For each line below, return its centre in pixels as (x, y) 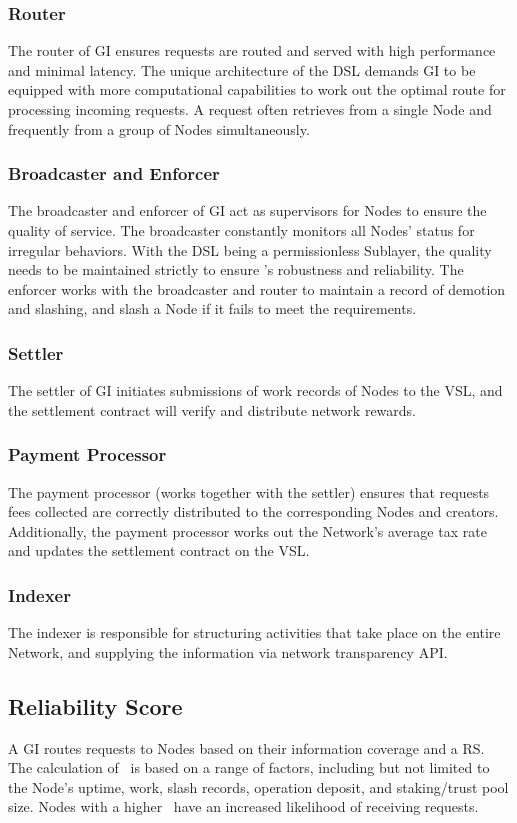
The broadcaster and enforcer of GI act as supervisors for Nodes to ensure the (247, 210)
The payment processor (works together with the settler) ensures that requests (249, 491)
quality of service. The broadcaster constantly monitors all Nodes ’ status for (241, 230)
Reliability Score (95, 705)
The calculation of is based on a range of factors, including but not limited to (249, 767)
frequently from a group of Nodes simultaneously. (159, 128)
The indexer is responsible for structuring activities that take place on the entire (254, 632)
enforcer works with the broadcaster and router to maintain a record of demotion (257, 288)
